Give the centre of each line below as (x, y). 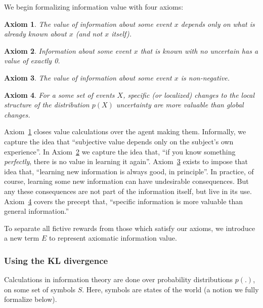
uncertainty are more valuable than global (180, 105)
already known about (35, 34)
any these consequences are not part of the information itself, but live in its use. (128, 191)
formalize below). (31, 299)
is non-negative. (205, 77)
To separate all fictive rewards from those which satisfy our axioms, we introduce (130, 228)
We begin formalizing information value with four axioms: (94, 7)
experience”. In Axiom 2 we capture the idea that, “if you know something (120, 151)
